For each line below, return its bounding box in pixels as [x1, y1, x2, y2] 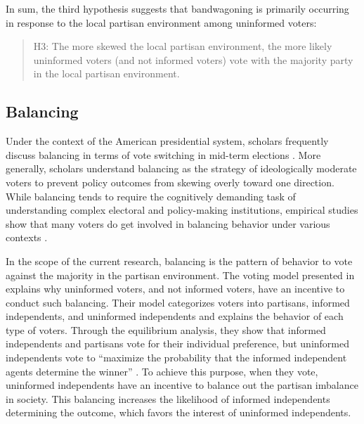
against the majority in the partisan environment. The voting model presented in [6, 267, 355, 282]
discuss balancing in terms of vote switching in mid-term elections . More [6, 147, 321, 162]
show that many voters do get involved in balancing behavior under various [6, 216, 330, 231]
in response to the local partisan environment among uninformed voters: [6, 15, 317, 30]
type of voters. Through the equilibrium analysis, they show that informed [6, 322, 326, 337]
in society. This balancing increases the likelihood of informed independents [6, 391, 330, 406]
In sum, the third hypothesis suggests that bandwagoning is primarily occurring [6, 1, 349, 15]
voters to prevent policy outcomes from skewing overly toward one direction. [6, 174, 334, 189]
